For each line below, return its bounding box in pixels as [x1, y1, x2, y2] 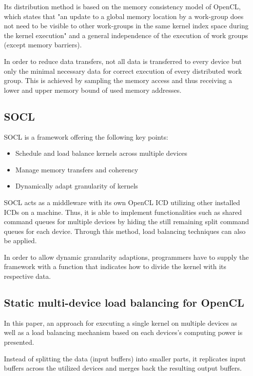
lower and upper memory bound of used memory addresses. [4, 84, 182, 95]
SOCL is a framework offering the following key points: [4, 131, 168, 142]
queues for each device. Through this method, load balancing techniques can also [4, 226, 246, 236]
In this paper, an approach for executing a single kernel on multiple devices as [4, 317, 237, 328]
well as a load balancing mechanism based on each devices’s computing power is [4, 327, 243, 337]
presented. [4, 337, 34, 347]
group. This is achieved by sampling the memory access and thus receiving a [4, 75, 232, 85]
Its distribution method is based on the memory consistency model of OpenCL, [4, 1, 241, 11]
